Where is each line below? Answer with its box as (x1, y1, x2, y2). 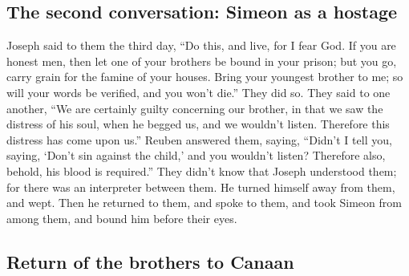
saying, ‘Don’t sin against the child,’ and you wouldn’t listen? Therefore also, (6, 147, 386, 164)
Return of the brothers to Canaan (6, 249, 294, 274)
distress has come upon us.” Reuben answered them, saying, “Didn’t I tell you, (6, 131, 392, 148)
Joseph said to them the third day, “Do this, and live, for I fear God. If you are (6, 37, 396, 54)
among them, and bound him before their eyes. (6, 209, 237, 226)
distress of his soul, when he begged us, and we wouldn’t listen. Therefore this (6, 116, 390, 132)
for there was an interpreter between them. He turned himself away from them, (6, 178, 395, 195)
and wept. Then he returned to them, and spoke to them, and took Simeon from (6, 194, 402, 211)
